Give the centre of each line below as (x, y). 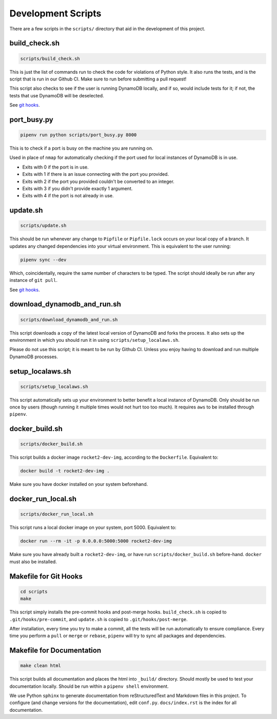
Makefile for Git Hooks (46, 576)
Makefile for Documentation (55, 651)
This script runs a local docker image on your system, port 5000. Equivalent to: (93, 527)
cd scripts (34, 591)
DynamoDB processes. (34, 357)
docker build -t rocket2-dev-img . (65, 471)
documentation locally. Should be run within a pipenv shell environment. (89, 686)
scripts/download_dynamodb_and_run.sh (69, 320)
